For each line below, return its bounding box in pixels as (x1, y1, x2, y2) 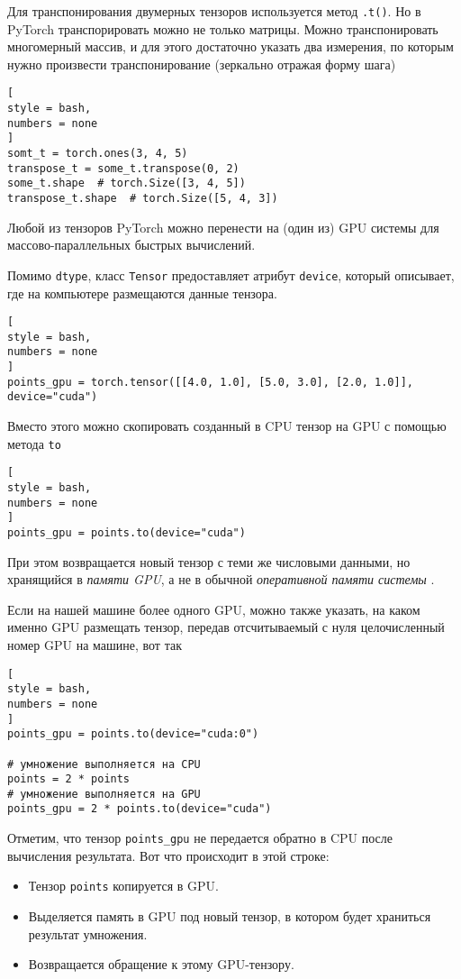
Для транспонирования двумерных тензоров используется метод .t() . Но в (7, 2, 421, 20)
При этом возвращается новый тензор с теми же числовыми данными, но (7, 552, 411, 571)
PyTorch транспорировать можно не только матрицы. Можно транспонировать (7, 19, 438, 38)
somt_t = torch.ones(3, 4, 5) (7, 147, 188, 160)
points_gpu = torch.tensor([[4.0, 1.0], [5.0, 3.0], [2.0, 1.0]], (7, 375, 414, 389)
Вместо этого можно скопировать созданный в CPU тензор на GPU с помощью (7, 416, 447, 435)
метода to (7, 434, 61, 453)
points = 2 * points (7, 773, 131, 786)
